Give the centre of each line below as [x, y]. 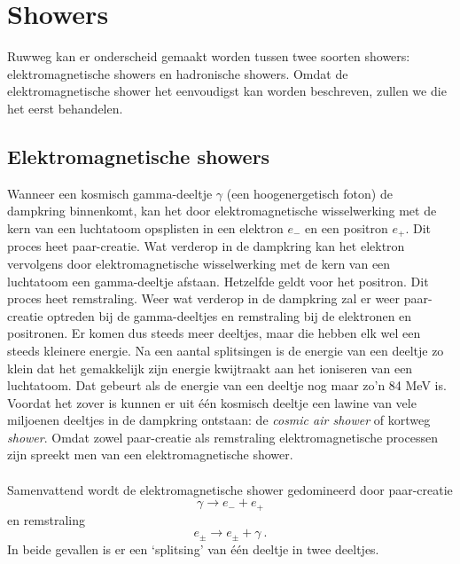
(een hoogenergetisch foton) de [309, 193]
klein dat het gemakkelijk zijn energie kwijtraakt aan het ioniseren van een [210, 368]
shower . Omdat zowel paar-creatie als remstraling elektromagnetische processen [222, 437]
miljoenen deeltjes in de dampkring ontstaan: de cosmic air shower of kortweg [219, 420]
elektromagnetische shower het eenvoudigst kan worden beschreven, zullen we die [227, 91]
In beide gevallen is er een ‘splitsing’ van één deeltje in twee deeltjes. [193, 548]
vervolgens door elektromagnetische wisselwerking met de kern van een [199, 263]
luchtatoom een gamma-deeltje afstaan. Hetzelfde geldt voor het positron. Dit [218, 281]
